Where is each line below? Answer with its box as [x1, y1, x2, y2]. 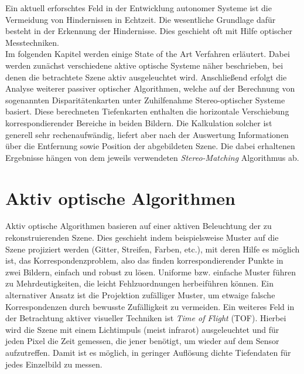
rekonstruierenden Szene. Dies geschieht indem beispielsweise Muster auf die [5, 231, 279, 244]
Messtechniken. [5, 36, 59, 48]
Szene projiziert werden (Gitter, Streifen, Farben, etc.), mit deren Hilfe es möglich [5, 242, 300, 255]
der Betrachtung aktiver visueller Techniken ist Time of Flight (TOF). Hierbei [5, 312, 286, 324]
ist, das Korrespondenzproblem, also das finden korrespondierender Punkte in [5, 254, 283, 267]
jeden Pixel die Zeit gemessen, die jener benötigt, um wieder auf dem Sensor [5, 335, 279, 347]
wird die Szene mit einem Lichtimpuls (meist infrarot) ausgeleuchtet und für [5, 323, 279, 335]
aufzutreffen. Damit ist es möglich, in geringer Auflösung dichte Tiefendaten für [5, 346, 291, 358]
